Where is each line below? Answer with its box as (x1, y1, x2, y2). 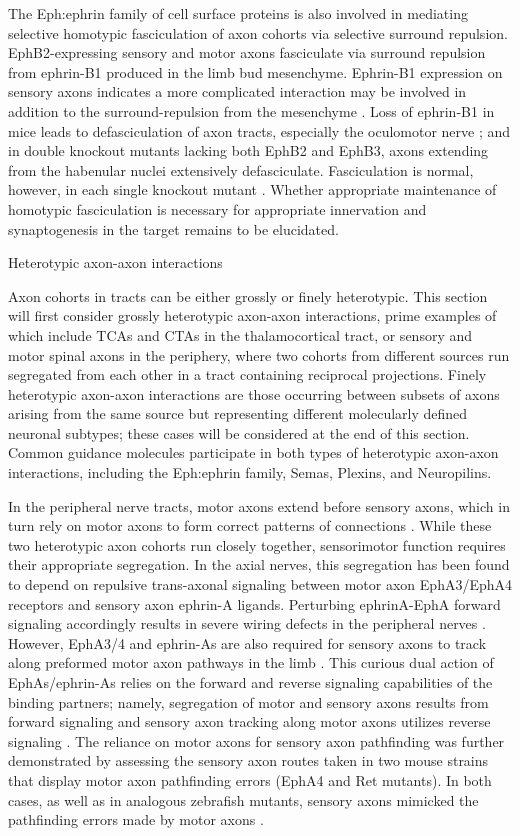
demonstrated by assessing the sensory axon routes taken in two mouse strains (8, 750, 489, 771)
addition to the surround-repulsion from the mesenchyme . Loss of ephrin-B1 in (8, 100, 495, 121)
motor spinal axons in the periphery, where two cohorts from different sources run (8, 344, 510, 365)
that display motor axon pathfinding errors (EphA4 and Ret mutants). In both (8, 769, 492, 790)
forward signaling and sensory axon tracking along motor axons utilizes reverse (8, 711, 491, 732)
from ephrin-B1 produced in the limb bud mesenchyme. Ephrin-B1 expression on (8, 61, 503, 82)
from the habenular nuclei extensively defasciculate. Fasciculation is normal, (8, 159, 474, 180)
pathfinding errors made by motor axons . (8, 809, 264, 830)
